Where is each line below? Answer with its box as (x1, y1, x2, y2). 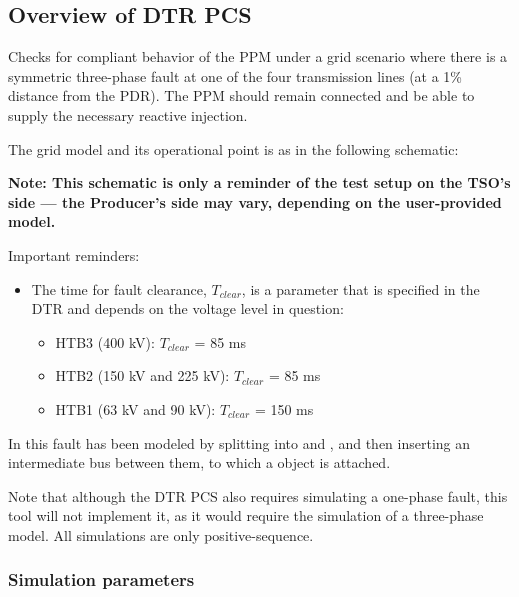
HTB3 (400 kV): (55, 331, 155, 352)
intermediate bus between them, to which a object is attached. (8, 452, 391, 473)
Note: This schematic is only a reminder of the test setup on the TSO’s (8, 172, 511, 193)
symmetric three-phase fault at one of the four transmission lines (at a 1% (8, 65, 463, 86)
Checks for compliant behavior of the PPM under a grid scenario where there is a (8, 46, 508, 67)
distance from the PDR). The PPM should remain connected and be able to (8, 85, 475, 106)
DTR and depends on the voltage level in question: (31, 298, 344, 319)
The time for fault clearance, (31, 278, 207, 299)
